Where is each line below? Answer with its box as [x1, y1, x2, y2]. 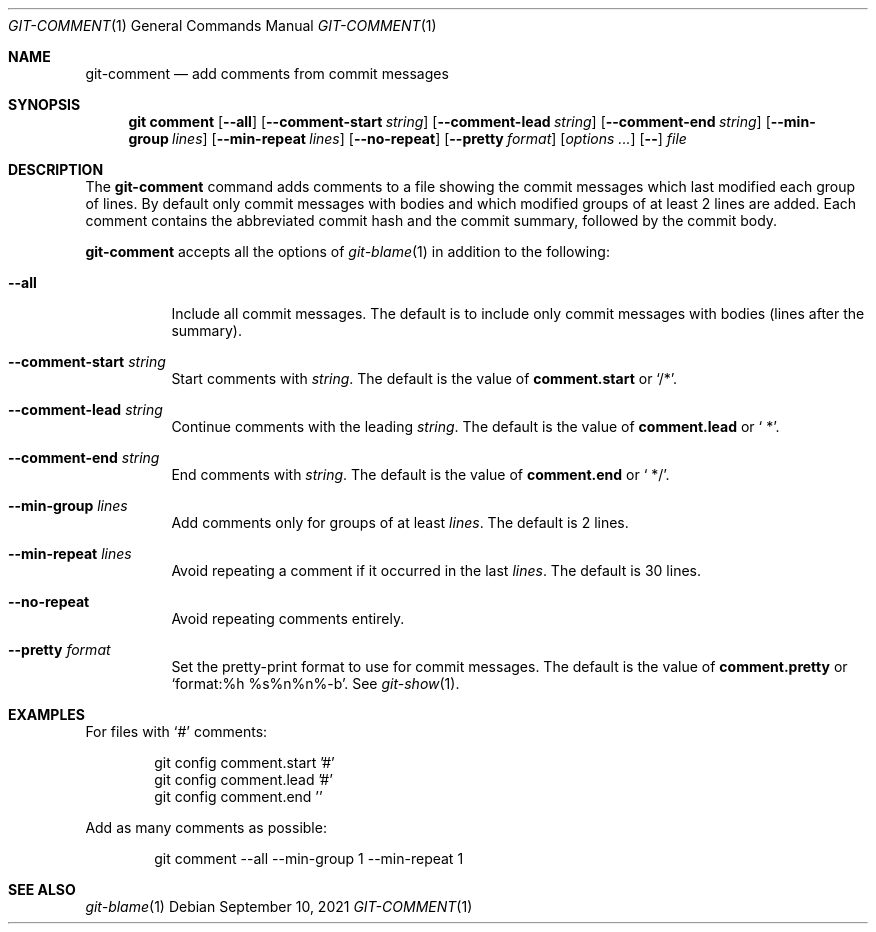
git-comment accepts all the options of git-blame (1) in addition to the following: [85, 243, 610, 260]
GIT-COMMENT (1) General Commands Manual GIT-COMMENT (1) [8, 17, 437, 34]
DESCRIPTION [8, 161, 104, 178]
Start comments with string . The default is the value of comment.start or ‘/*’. [171, 370, 677, 387]
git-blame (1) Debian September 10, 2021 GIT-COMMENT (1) [85, 898, 473, 915]
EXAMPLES [8, 706, 85, 723]
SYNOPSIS [8, 96, 81, 113]
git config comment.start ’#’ [154, 754, 335, 771]
